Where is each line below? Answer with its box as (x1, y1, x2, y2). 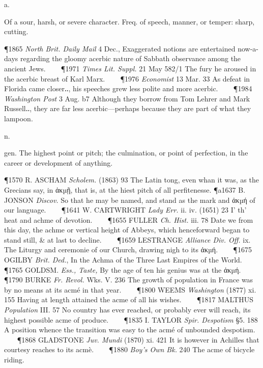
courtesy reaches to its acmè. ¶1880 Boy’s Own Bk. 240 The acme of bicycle (4, 344, 255, 355)
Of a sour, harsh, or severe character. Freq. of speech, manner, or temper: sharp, (4, 16, 255, 27)
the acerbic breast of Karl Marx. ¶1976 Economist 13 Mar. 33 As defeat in (4, 73, 250, 84)
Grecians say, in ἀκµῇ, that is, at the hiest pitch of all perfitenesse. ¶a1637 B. (4, 184, 246, 195)
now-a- (238, 43, 258, 54)
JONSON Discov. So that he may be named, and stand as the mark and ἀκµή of (4, 194, 255, 205)
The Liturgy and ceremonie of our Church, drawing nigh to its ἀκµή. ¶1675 (4, 244, 252, 255)
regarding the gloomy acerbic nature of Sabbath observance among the (20, 53, 241, 64)
